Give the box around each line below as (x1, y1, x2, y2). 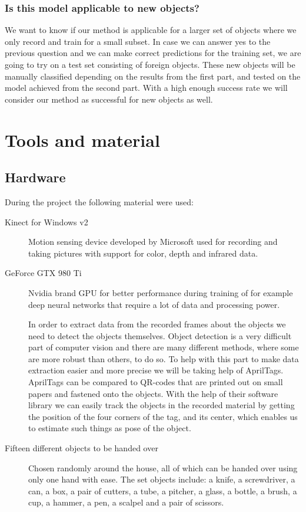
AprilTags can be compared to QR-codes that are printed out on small (28, 376, 283, 388)
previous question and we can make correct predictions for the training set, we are (5, 47, 301, 59)
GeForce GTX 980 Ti (5, 267, 82, 279)
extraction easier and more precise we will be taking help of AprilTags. (28, 364, 284, 376)
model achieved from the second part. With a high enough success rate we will (5, 81, 288, 94)
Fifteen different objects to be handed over (5, 442, 158, 454)
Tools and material (5, 127, 160, 152)
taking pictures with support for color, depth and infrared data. (28, 247, 258, 259)
